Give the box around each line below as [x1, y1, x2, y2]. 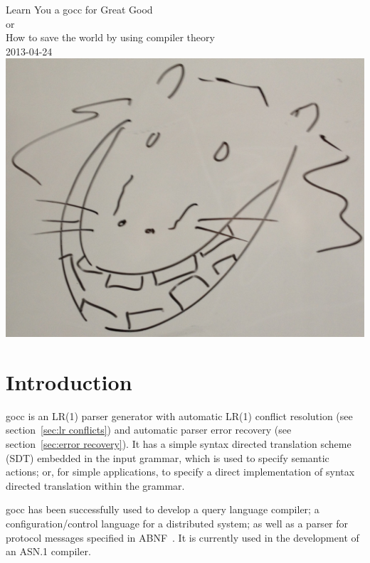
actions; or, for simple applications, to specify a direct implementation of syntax [6, 464, 355, 479]
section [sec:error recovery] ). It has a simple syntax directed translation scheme [6, 436, 351, 451]
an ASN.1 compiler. [6, 544, 91, 559]
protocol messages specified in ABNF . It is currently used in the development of [6, 530, 359, 545]
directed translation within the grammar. [6, 478, 185, 493]
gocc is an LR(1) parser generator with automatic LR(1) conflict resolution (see [6, 408, 353, 423]
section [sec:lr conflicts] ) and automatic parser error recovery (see [6, 422, 292, 437]
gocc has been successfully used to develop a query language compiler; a [6, 502, 319, 517]
